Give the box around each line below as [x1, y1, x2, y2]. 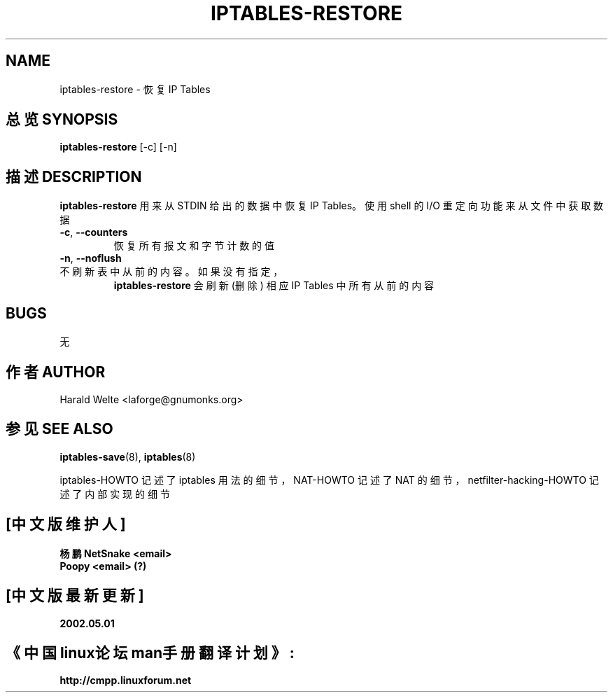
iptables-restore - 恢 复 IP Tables [59, 83, 211, 95]
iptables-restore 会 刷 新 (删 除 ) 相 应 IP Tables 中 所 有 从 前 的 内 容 [113, 279, 435, 292]
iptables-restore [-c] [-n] [59, 141, 177, 153]
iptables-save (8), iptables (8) [59, 450, 196, 463]
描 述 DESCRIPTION [6, 167, 142, 186]
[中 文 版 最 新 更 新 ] [6, 587, 144, 605]
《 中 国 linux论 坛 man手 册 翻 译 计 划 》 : [6, 643, 295, 662]
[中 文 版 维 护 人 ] [6, 515, 126, 533]
